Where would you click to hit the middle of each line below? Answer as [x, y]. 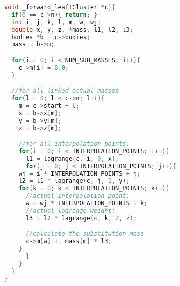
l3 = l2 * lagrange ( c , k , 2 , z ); [81, 218]
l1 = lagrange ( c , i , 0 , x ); [72, 159]
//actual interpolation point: [77, 196]
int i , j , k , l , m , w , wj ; [56, 22]
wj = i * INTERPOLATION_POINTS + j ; [79, 174]
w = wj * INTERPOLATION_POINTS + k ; [86, 204]
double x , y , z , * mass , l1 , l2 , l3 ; [72, 29]
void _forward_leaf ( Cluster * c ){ [60, 7]
